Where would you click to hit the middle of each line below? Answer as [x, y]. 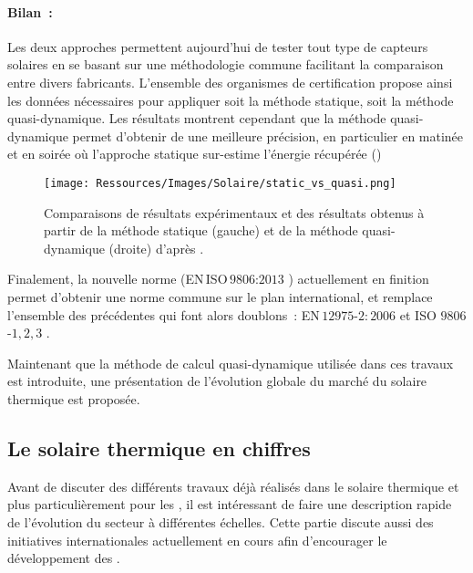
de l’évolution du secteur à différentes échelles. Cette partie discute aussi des [221, 521]
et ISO [418, 314]
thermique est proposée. [74, 398]
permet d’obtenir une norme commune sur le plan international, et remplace [220, 296]
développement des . [64, 558]
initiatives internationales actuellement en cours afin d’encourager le [197, 540]
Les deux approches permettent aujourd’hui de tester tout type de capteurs [218, 46]
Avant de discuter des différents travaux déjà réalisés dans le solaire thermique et [233, 486]
